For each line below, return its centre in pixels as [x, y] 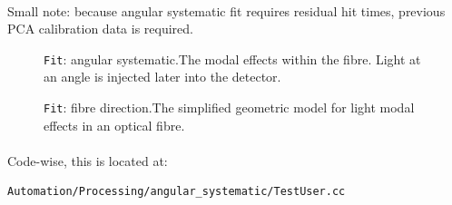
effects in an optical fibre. [114, 125]
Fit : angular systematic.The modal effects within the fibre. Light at [232, 59]
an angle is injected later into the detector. [162, 77]
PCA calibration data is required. [100, 29]
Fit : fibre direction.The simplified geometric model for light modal [229, 107]
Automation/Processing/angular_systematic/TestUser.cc [177, 192]
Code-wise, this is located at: [88, 160]
